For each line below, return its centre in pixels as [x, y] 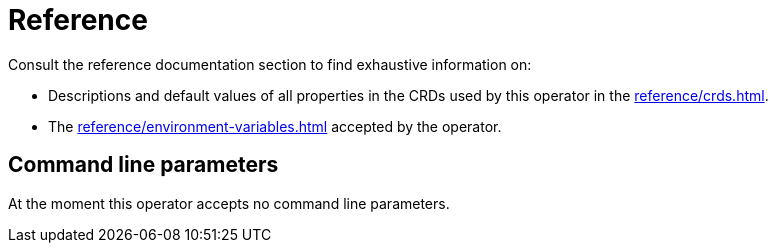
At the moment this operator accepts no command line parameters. [229, 203]
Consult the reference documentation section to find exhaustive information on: [270, 64]
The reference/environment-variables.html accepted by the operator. [275, 126]
